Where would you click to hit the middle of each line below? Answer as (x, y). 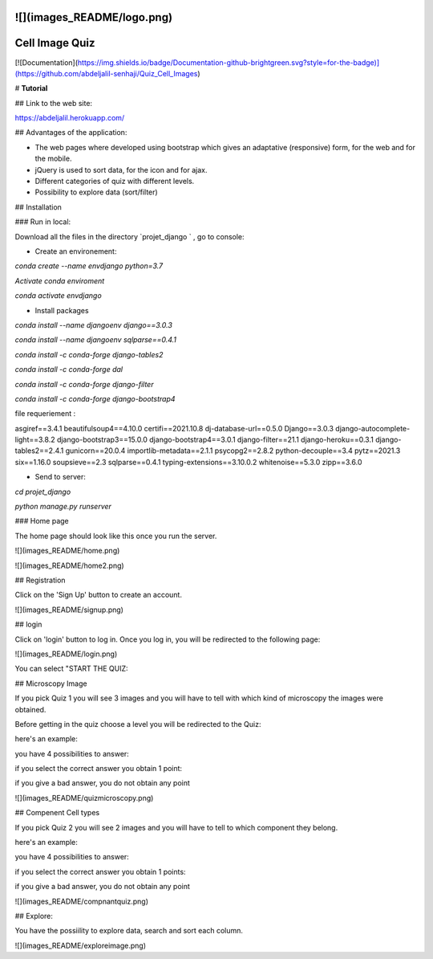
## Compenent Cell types (57, 813)
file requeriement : (45, 414)
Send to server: (60, 477)
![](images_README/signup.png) (69, 610)
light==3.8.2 (35, 440)
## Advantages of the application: (71, 133)
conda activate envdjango (58, 296)
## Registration (40, 580)
